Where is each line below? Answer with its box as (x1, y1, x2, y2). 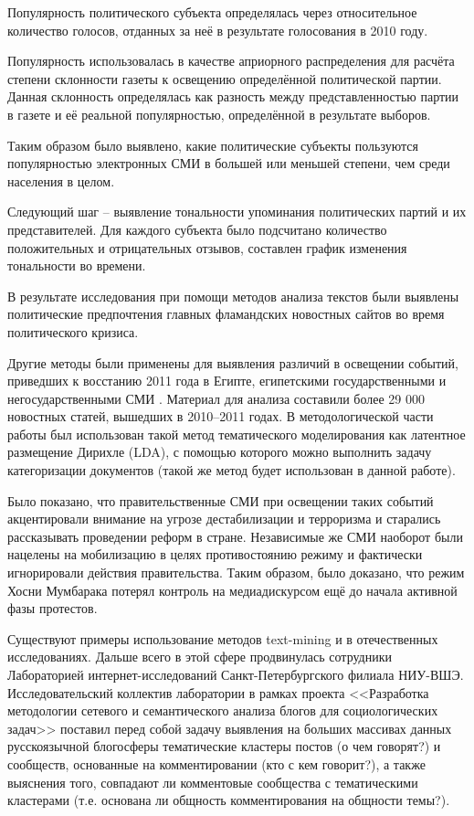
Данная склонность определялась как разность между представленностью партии (7, 87, 459, 106)
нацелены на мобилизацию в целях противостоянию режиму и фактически (7, 545, 423, 564)
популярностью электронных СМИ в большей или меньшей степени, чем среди (7, 154, 450, 173)
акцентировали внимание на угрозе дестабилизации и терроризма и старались (7, 509, 441, 528)
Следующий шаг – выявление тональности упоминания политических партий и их (7, 202, 467, 221)
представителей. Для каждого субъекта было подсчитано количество (7, 219, 387, 238)
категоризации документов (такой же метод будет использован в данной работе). (7, 461, 456, 480)
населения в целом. (7, 171, 115, 190)
